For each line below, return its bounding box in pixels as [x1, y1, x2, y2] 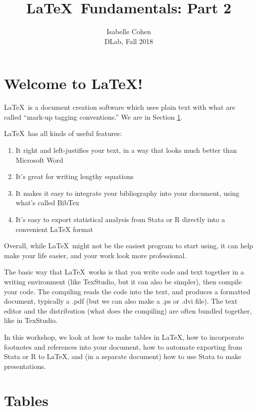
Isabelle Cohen [106, 26, 151, 37]
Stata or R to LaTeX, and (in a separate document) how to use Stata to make [4, 351, 242, 362]
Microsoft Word [15, 154, 63, 165]
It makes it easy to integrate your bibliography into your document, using [15, 187, 240, 198]
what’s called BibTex [15, 197, 80, 208]
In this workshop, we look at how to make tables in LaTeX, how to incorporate [4, 331, 244, 342]
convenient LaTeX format [15, 224, 93, 234]
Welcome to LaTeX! [4, 73, 143, 93]
